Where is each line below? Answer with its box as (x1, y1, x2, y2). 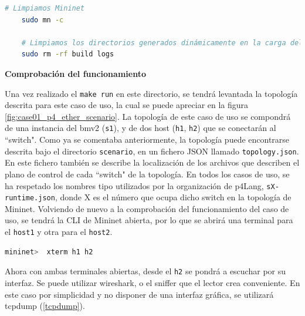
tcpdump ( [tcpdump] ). (5, 300, 85, 312)
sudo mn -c (21, 15, 64, 24)
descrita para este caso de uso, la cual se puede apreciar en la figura (5, 99, 249, 111)
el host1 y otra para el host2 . (5, 226, 113, 237)
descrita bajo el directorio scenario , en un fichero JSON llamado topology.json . (5, 144, 299, 157)
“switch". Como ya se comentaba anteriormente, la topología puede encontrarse (5, 133, 290, 146)
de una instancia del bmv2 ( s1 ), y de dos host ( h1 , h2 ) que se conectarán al (5, 122, 276, 134)
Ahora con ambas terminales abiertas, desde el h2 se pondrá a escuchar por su (5, 265, 286, 277)
